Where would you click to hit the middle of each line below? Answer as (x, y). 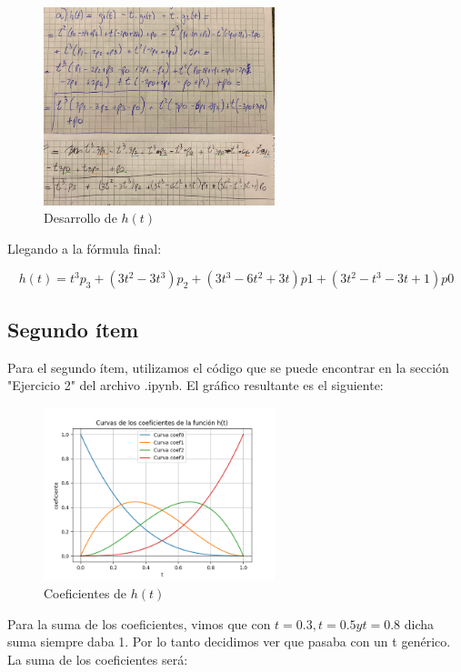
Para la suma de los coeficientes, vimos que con (139, 623)
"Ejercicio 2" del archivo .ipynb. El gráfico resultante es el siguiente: (195, 385)
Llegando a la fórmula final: (85, 248)
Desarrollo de (80, 218)
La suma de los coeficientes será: (98, 659)
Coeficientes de (85, 593)
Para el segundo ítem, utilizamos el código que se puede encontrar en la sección (228, 367)
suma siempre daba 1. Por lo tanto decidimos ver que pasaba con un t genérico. (229, 642)
